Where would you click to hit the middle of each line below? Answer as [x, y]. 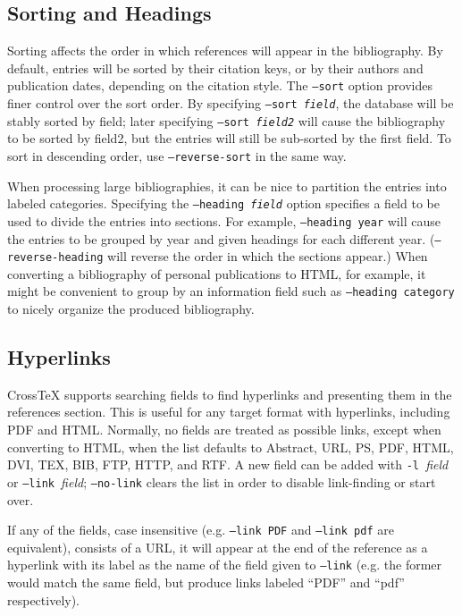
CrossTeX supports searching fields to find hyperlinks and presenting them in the [230, 394]
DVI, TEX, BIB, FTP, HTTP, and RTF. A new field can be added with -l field [228, 464]
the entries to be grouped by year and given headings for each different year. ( [221, 238]
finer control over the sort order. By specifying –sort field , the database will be [231, 103]
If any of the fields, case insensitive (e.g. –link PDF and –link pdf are [201, 530]
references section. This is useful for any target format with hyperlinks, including [229, 412]
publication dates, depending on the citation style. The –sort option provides [220, 85]
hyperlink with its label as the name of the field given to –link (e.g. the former [225, 565]
